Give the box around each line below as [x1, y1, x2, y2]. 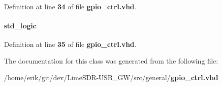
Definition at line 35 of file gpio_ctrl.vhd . [4, 39, 136, 49]
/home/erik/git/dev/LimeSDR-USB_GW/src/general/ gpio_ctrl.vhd [4, 72, 219, 82]
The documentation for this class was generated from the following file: [4, 55, 218, 65]
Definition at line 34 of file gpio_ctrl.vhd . [4, 1, 136, 11]
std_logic [4, 21, 36, 31]
